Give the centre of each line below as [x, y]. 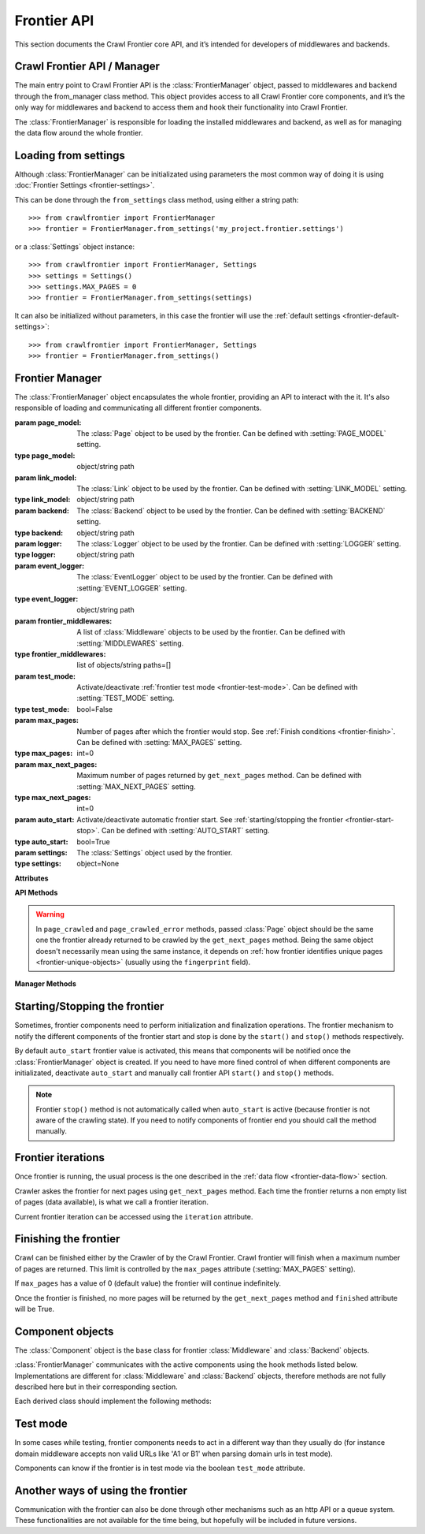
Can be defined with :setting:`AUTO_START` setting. [185, 831]
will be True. [35, 1309]
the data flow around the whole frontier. [79, 133]
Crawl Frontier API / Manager [87, 67]
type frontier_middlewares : [60, 653]
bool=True [93, 841]
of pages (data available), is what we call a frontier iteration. [111, 1202]
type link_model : [42, 500]
